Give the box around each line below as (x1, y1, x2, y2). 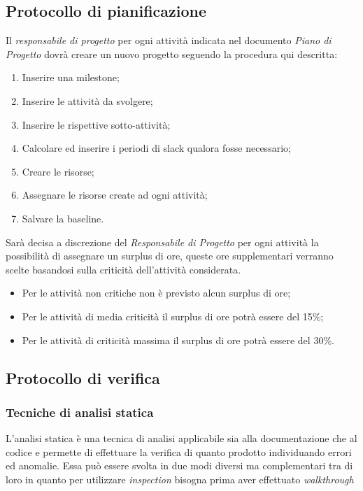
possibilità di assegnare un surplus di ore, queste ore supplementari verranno (6, 248, 334, 263)
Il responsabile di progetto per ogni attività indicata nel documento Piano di (6, 33, 332, 48)
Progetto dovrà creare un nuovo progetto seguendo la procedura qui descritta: (6, 46, 338, 61)
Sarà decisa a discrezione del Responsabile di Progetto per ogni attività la (6, 234, 319, 249)
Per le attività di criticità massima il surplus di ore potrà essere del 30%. (22, 332, 334, 347)
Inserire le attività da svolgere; (22, 93, 153, 108)
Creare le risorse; (22, 164, 94, 178)
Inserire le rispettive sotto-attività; (22, 117, 171, 131)
